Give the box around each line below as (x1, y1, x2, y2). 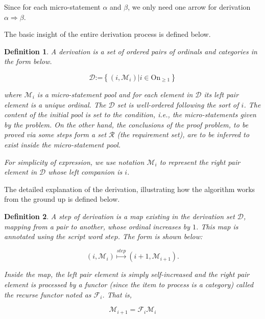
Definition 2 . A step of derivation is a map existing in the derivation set (4, 210, 235, 221)
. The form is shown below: (117, 231, 203, 242)
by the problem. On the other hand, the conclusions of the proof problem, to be (4, 119, 249, 130)
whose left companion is (48, 166, 123, 177)
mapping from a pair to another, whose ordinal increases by (4, 221, 190, 231)
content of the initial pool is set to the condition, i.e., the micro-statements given (4, 109, 256, 120)
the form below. (4, 56, 52, 67)
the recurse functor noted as (4, 289, 91, 300)
